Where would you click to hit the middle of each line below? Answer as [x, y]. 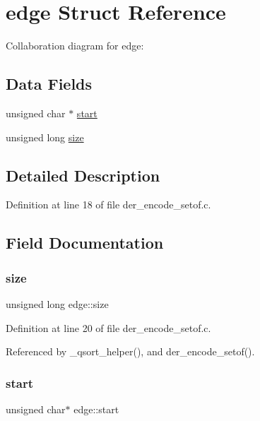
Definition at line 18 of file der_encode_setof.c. [108, 204]
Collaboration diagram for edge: [75, 46]
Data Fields [49, 84]
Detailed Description [83, 175]
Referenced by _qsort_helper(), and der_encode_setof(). [130, 351]
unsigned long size [45, 137]
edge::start [96, 409]
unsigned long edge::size [57, 303]
